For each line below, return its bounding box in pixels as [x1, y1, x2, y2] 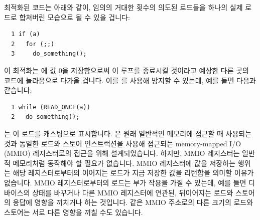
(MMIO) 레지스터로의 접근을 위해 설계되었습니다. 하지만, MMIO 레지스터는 [4, 148, 240, 158]
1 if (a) [11, 31, 40, 38]
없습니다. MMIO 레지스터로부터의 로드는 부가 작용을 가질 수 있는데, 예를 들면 [4, 177, 246, 187]
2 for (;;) [11, 40, 55, 48]
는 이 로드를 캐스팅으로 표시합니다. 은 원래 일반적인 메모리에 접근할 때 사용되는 [4, 128, 252, 138]
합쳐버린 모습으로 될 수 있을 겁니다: [19, 12, 130, 22]
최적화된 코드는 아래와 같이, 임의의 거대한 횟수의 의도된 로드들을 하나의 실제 [4, 2, 243, 12]
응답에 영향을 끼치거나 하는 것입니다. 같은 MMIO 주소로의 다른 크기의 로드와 [13, 197, 253, 207]
